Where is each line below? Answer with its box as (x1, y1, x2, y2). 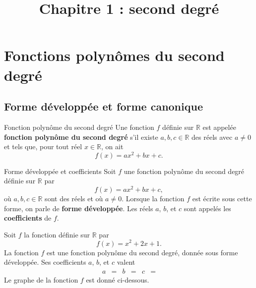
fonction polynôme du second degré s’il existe (4, 131, 158, 142)
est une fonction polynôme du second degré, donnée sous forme (47, 247, 238, 257)
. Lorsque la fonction (122, 193, 185, 204)
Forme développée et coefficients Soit (4, 166, 116, 176)
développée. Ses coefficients (4, 257, 86, 267)
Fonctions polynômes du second (4, 45, 225, 65)
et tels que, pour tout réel (4, 141, 82, 152)
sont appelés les (184, 203, 231, 213)
